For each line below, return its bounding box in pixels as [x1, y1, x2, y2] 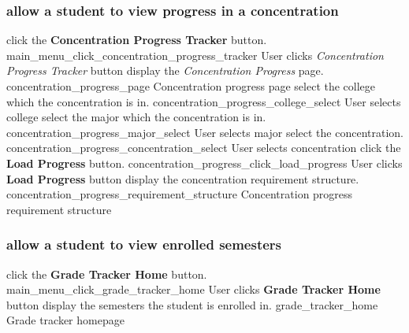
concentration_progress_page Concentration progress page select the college [6, 78, 376, 94]
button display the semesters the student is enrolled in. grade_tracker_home [6, 296, 378, 313]
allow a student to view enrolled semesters [6, 235, 282, 254]
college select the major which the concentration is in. [6, 109, 266, 125]
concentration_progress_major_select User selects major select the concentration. [6, 124, 403, 140]
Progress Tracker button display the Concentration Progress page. [6, 62, 324, 79]
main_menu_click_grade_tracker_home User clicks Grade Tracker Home [6, 281, 381, 298]
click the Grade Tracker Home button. [6, 265, 207, 282]
